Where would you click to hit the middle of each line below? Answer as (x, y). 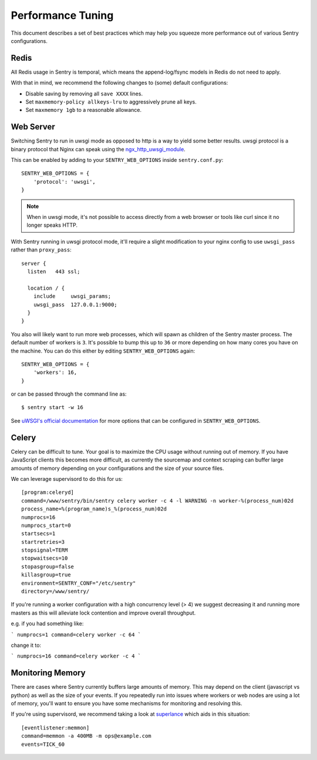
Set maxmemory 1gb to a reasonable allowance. (84, 110)
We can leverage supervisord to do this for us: (67, 479)
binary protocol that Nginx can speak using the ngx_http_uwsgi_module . (98, 149)
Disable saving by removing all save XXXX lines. (84, 94)
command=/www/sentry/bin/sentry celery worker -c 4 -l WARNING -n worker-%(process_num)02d (157, 501)
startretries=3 (43, 542)
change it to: (26, 645)
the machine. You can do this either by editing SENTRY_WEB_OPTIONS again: (103, 351)
